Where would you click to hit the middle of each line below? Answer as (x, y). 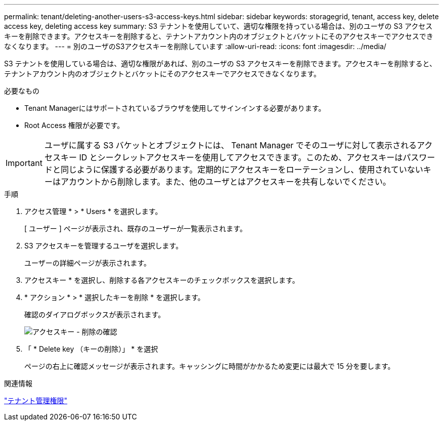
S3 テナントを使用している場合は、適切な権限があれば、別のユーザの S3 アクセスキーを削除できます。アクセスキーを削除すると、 (220, 63)
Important (24, 163)
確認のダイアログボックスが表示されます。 (95, 314)
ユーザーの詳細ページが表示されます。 (88, 263)
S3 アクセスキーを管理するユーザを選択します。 (104, 246)
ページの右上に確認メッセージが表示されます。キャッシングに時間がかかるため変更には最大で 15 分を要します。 (210, 366)
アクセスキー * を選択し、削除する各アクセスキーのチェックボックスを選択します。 (162, 280)
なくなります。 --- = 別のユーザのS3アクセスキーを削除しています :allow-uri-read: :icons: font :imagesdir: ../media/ (195, 46)
